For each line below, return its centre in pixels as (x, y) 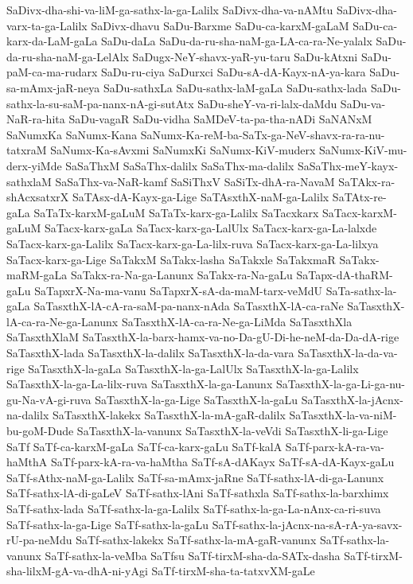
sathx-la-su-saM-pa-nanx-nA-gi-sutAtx (100, 103)
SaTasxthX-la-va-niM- (343, 415)
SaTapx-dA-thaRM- (345, 275)
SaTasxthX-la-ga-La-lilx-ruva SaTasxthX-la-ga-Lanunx (140, 384)
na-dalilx (28, 415)
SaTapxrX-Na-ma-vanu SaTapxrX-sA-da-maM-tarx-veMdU (179, 290)
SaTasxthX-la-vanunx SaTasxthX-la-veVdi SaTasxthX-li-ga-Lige (232, 431)
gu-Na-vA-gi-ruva (49, 399)
